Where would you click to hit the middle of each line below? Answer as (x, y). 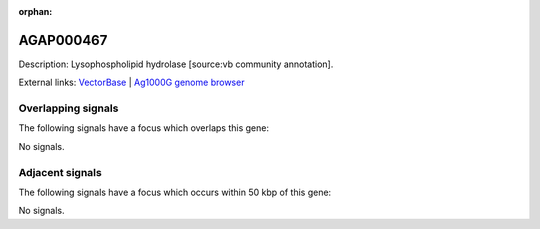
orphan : (35, 11)
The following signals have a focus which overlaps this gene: (144, 128)
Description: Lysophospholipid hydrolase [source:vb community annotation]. (176, 64)
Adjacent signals (60, 172)
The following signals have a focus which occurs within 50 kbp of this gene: (175, 192)
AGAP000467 (63, 40)
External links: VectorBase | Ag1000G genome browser (131, 82)
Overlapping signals (68, 108)
